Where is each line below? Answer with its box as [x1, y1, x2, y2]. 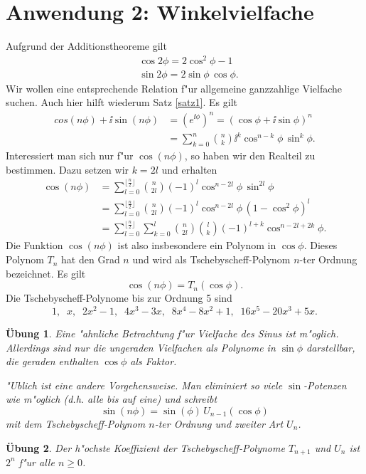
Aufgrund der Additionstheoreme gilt [6, 38, 167, 53]
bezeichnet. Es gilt [6, 265, 86, 280]
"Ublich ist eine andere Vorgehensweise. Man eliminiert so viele [6, 377, 283, 392]
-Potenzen [303, 377, 347, 392]
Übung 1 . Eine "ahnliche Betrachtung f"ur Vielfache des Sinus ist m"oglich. [6, 325, 339, 340]
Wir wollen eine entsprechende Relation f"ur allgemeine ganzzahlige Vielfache [6, 80, 343, 95]
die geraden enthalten [6, 354, 99, 369]
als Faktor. [130, 354, 177, 369]
